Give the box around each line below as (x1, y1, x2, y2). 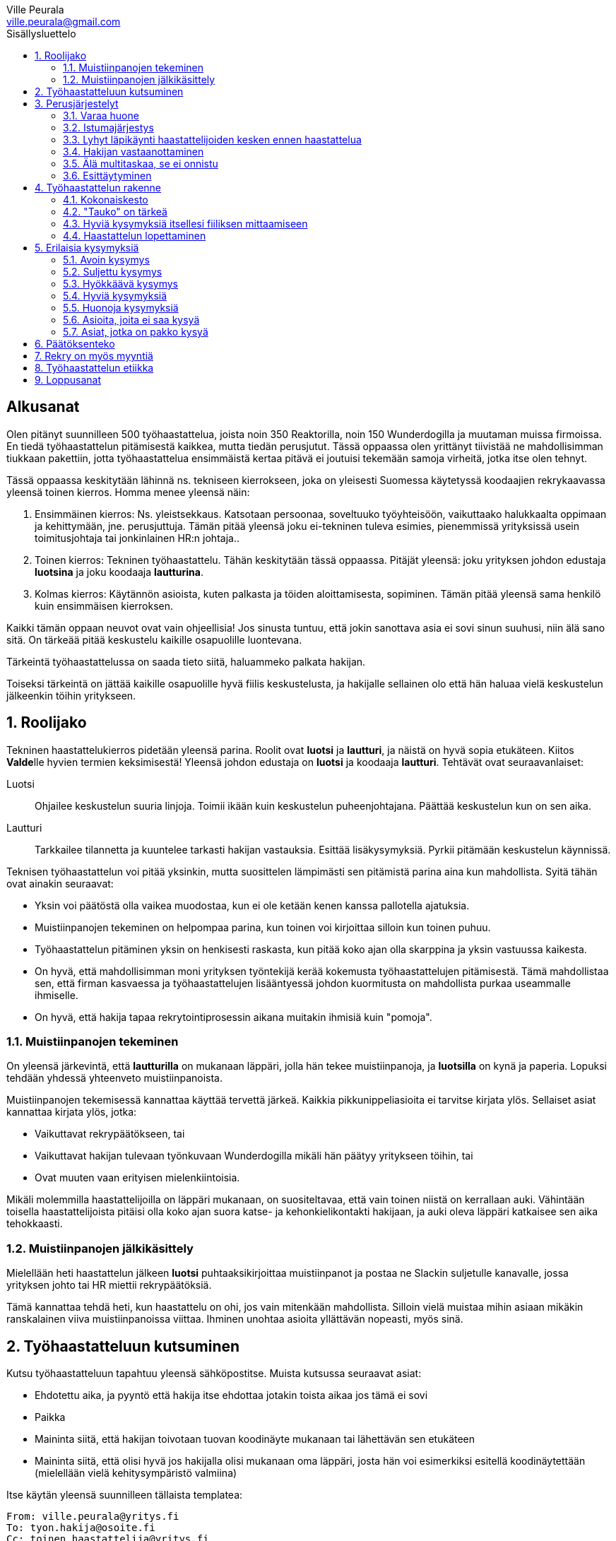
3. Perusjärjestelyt (35, 98, 119, 110)
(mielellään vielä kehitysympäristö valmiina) (35, 1467, 237, 1480)
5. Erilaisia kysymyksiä (35, 242, 139, 254)
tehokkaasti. (6, 1217, 63, 1230)
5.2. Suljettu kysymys (63, 266, 162, 278)
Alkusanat (6, 398, 80, 416)
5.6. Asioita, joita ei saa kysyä (63, 314, 200, 326)
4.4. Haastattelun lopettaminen (63, 230, 206, 242)
